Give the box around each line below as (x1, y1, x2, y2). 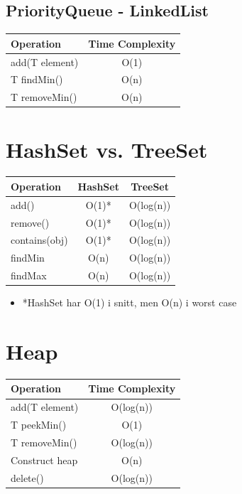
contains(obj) (11, 232, 68, 247)
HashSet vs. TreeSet (6, 134, 208, 163)
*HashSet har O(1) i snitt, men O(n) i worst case (22, 295, 237, 310)
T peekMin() (11, 417, 67, 432)
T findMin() (11, 72, 63, 87)
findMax (11, 268, 47, 283)
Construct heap (11, 452, 78, 467)
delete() (11, 470, 44, 485)
